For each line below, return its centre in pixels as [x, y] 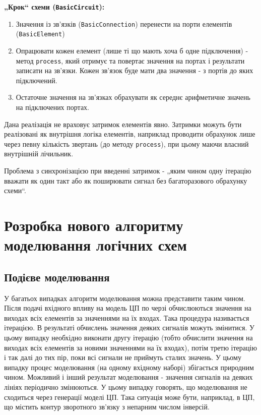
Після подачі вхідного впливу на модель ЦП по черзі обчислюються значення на [128, 308]
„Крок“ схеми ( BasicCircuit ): [54, 7]
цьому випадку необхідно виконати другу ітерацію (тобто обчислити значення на [128, 337]
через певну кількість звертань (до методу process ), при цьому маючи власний [126, 143]
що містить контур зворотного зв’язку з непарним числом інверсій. [107, 407]
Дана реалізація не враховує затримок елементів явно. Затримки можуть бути [123, 124]
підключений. [37, 80]
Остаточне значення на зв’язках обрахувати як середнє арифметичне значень [133, 97]
